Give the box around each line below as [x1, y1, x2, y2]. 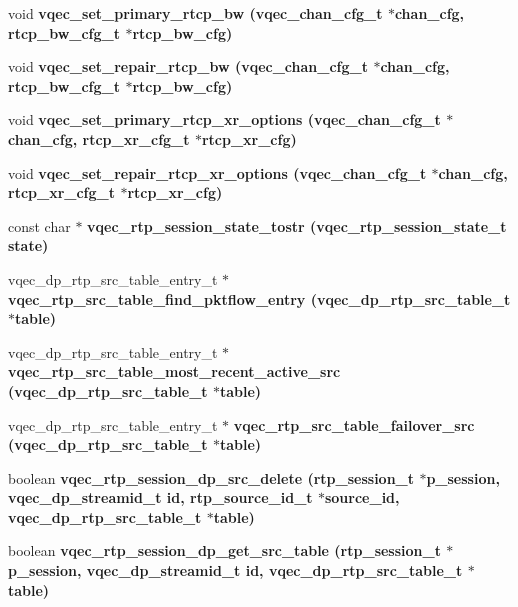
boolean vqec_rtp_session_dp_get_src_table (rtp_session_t [8, 540, 441, 561]
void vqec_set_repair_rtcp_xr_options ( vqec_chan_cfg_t [8, 162, 427, 183]
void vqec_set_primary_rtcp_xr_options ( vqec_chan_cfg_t [8, 109, 441, 130]
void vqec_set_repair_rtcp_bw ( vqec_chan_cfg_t [8, 56, 368, 77]
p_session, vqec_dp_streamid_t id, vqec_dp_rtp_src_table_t [8, 560, 463, 581]
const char [8, 215, 71, 236]
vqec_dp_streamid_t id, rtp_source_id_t [8, 487, 313, 508]
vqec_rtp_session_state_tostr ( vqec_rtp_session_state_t [87, 215, 507, 236]
